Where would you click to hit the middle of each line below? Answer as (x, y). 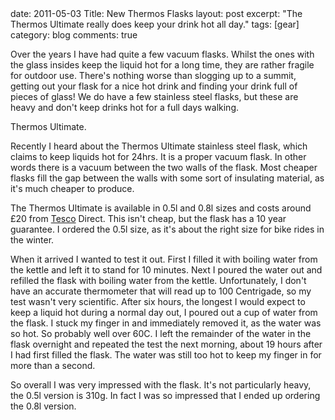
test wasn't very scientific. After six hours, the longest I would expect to (158, 301)
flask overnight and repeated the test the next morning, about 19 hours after (166, 344)
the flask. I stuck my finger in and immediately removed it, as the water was (166, 323)
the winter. (32, 240)
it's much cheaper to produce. (72, 188)
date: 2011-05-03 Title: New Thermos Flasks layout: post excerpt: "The (156, 13)
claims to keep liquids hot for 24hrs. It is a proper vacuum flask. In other (158, 156)
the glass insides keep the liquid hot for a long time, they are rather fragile (162, 65)
